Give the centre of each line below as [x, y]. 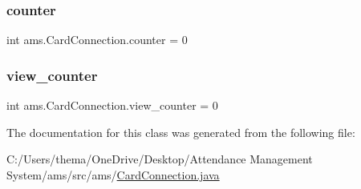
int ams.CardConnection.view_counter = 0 [112, 105]
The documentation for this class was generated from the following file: [181, 132]
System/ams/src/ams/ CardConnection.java [113, 174]
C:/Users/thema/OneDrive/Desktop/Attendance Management [160, 159]
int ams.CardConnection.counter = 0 [97, 40]
